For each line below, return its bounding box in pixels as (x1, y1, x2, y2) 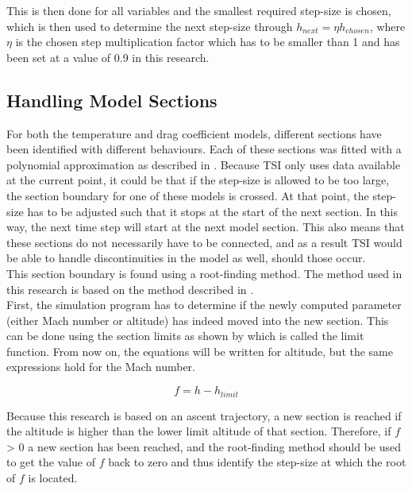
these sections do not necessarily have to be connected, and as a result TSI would (6, 234, 402, 250)
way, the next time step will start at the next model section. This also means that (6, 218, 405, 235)
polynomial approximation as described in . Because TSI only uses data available (6, 156, 401, 172)
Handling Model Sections (6, 87, 218, 112)
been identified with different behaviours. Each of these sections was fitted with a (6, 141, 402, 157)
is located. (28, 469, 78, 485)
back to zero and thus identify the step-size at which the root (108, 454, 406, 470)
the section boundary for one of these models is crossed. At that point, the (6, 187, 369, 203)
